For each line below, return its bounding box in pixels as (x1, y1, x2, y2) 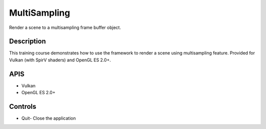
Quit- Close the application (21, 115, 76, 121)
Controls (9, 102, 36, 110)
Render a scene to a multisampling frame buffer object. (9, 25, 121, 30)
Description (9, 37, 46, 46)
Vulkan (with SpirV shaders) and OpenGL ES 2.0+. (9, 57, 111, 63)
